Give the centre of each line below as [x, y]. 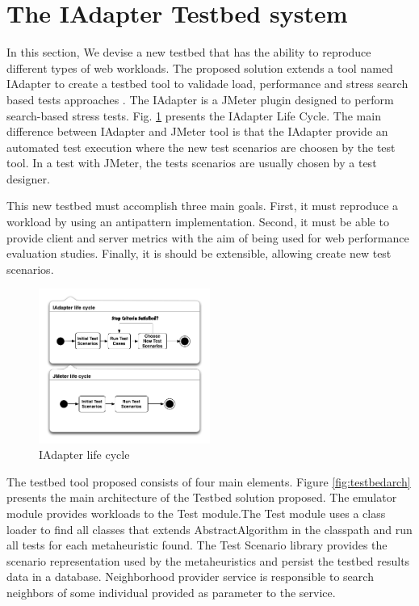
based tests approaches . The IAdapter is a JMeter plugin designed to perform [200, 99]
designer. [28, 178]
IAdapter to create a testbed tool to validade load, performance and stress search [207, 84]
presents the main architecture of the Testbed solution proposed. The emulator [202, 497]
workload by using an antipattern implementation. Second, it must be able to [198, 222]
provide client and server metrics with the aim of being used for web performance [208, 237]
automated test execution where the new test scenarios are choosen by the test [201, 147]
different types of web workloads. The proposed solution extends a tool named [200, 67]
